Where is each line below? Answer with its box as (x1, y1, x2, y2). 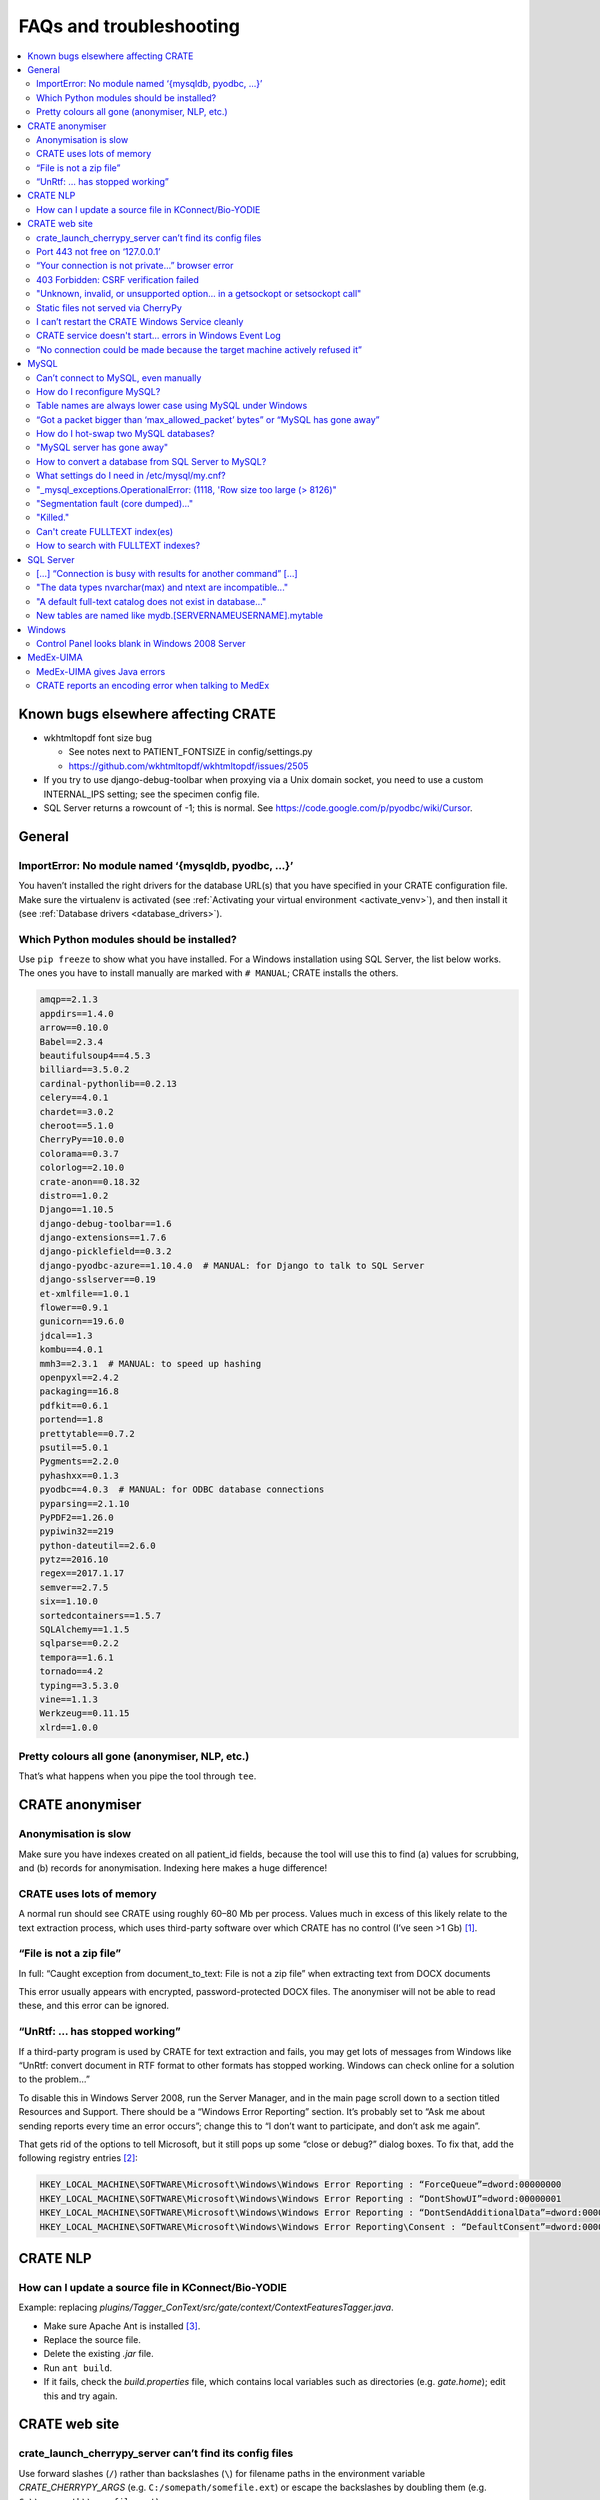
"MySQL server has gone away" (36, 441, 169, 454)
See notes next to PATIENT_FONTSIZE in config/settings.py (68, 746, 313, 758)
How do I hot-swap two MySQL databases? (36, 428, 215, 440)
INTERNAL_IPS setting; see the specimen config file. (43, 788, 260, 800)
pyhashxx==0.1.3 (39, 1470, 120, 1481)
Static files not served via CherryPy (36, 301, 182, 314)
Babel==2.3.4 (39, 1036, 104, 1047)
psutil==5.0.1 (39, 1441, 109, 1453)
